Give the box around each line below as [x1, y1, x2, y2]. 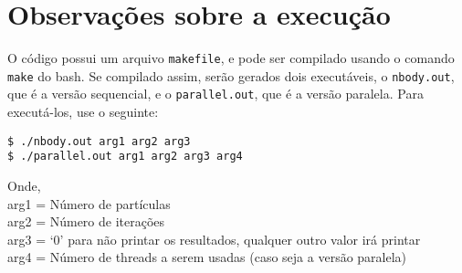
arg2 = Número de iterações [7, 212, 165, 231]
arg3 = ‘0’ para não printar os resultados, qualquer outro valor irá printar [7, 229, 421, 248]
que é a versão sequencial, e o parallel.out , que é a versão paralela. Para [7, 84, 424, 103]
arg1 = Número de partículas [7, 194, 171, 213]
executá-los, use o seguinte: [7, 102, 159, 121]
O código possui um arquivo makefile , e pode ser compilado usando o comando [7, 48, 455, 68]
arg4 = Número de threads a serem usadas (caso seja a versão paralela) [7, 247, 407, 267]
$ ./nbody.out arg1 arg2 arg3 [7, 134, 191, 148]
